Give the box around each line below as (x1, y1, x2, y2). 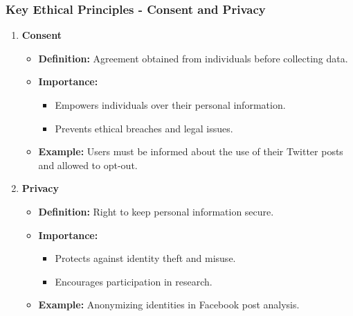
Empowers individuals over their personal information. (55, 98, 286, 112)
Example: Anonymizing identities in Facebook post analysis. (38, 297, 300, 312)
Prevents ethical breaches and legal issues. (55, 121, 233, 135)
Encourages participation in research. (55, 274, 212, 288)
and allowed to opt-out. (38, 157, 138, 172)
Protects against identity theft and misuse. (55, 251, 236, 265)
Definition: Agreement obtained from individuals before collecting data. (38, 51, 348, 65)
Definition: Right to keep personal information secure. (38, 204, 274, 218)
